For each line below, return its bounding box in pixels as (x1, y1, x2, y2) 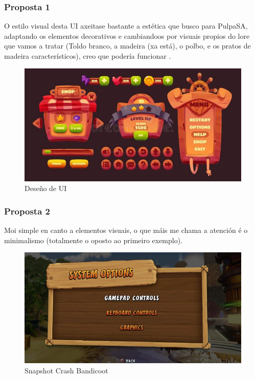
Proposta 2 (4, 204, 50, 217)
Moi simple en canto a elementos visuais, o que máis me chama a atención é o (4, 225, 248, 235)
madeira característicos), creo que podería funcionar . (4, 51, 171, 61)
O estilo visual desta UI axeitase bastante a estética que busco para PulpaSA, (4, 20, 248, 31)
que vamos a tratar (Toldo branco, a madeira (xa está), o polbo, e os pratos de (4, 40, 251, 51)
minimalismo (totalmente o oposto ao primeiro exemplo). (4, 234, 183, 245)
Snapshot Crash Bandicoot (25, 365, 108, 375)
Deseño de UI (25, 183, 67, 194)
